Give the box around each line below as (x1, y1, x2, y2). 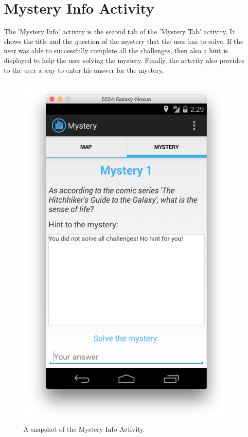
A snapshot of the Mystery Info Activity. (23, 423, 145, 434)
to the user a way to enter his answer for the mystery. (4, 64, 164, 75)
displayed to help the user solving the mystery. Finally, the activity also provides (4, 55, 244, 65)
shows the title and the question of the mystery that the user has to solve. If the (4, 36, 244, 46)
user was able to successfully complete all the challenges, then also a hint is (4, 45, 228, 56)
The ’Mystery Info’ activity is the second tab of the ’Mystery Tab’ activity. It (4, 26, 235, 37)
